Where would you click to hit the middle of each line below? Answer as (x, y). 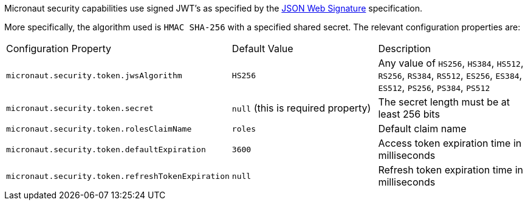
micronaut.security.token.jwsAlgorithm (94, 75)
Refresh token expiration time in (451, 170)
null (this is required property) (301, 108)
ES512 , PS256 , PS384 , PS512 (434, 87)
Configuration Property (59, 49)
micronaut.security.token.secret (80, 108)
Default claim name (422, 129)
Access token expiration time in (450, 143)
